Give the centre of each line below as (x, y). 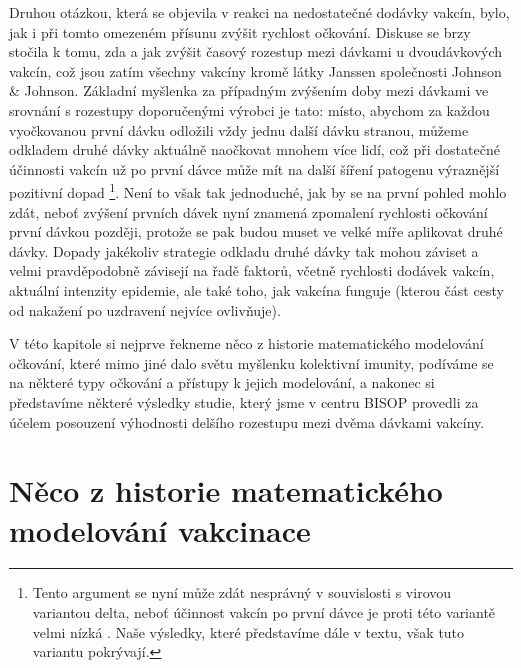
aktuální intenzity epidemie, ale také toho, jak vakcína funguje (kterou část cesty (256, 289)
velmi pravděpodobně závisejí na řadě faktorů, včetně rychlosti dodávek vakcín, (252, 270)
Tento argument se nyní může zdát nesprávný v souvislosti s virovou (242, 592)
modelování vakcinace (160, 529)
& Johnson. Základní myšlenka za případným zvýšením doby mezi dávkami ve (249, 90)
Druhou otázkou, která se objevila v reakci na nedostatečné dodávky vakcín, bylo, (259, 12)
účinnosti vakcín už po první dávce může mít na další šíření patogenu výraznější (254, 168)
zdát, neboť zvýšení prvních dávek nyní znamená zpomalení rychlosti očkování (248, 211)
